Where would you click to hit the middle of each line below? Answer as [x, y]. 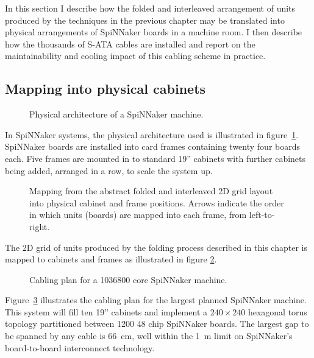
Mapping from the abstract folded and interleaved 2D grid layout [151, 191]
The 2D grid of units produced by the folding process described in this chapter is [156, 247]
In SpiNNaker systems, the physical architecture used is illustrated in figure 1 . [152, 134]
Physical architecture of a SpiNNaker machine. [116, 114]
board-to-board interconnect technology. [80, 347]
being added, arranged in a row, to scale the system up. [109, 170]
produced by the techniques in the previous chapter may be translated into [145, 20]
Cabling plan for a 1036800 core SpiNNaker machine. [128, 279]
